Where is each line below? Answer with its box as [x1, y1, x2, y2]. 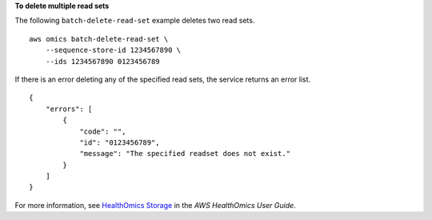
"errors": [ [45, 104, 93, 114]
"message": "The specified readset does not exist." [79, 149, 291, 158]
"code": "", [79, 126, 126, 136]
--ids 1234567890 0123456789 [45, 57, 160, 66]
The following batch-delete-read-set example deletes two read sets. [14, 16, 255, 26]
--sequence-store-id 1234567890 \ [45, 46, 182, 55]
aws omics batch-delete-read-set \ [29, 34, 169, 43]
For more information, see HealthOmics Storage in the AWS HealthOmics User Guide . [14, 200, 296, 210]
